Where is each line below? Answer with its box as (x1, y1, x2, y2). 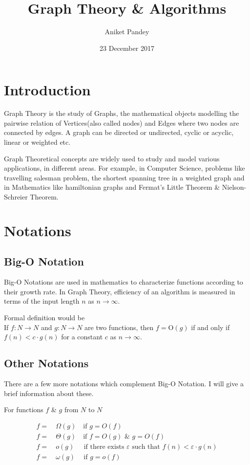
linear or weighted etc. (4, 137, 71, 147)
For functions (4, 404, 43, 415)
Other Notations (4, 355, 89, 371)
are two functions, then (84, 322, 154, 332)
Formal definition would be (4, 312, 85, 322)
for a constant (61, 332, 103, 342)
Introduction (4, 80, 91, 100)
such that (132, 443, 160, 450)
